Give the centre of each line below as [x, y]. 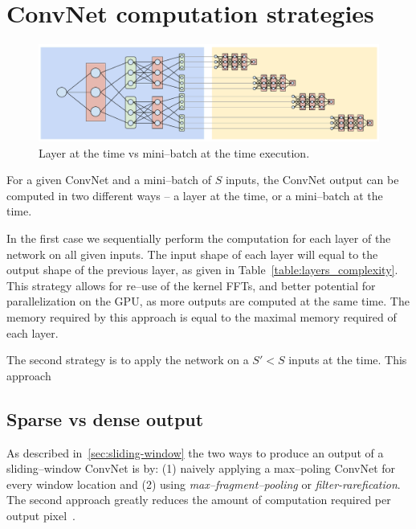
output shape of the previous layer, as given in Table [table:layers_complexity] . [202, 270]
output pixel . [41, 515]
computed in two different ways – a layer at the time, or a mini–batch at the [195, 195]
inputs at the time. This [348, 360]
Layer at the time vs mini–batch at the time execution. [174, 152]
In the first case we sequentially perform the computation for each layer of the [199, 238]
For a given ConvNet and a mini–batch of [109, 180]
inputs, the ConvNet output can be [312, 180]
